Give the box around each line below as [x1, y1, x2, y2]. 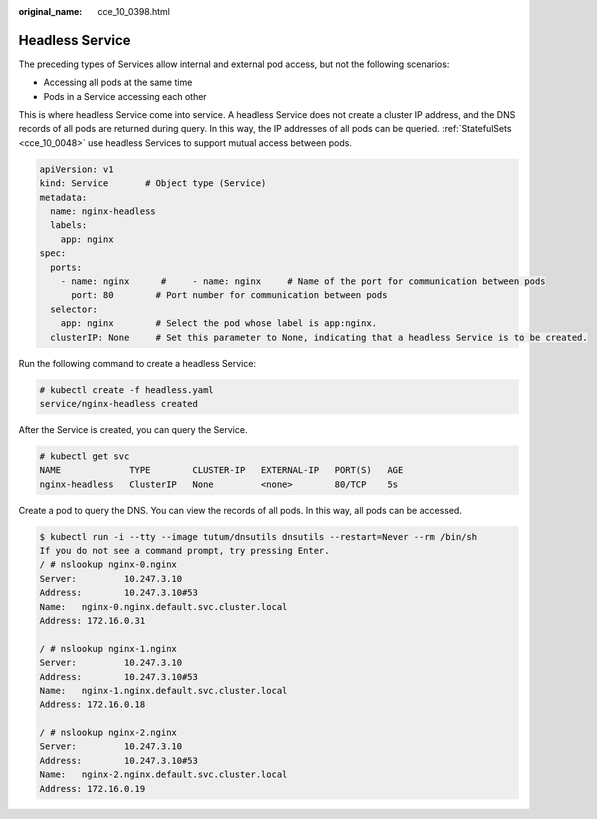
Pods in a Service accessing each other [43, 90, 207, 102]
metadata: [39, 191, 88, 203]
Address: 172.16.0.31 [39, 615, 146, 626]
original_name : [18, 6, 83, 17]
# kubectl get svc [39, 450, 130, 462]
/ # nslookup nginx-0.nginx [39, 559, 177, 570]
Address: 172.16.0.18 [39, 699, 146, 710]
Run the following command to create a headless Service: [18, 357, 257, 369]
